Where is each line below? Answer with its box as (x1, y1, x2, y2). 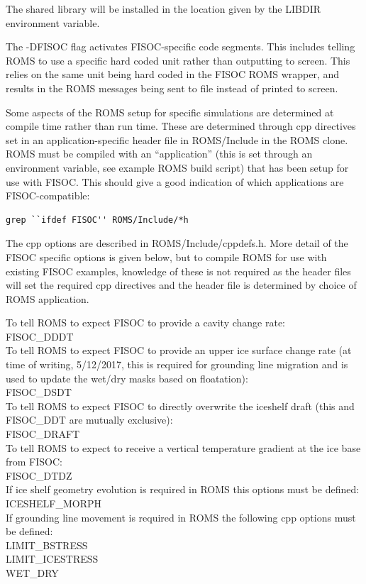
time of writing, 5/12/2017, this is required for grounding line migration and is (6, 357, 348, 372)
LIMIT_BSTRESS (6, 537, 88, 552)
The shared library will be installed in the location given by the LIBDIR (6, 1, 321, 16)
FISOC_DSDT (6, 385, 72, 400)
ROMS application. (6, 291, 89, 306)
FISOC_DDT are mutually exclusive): (6, 412, 173, 427)
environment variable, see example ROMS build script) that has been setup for (6, 160, 349, 175)
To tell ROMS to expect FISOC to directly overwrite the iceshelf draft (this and (6, 398, 355, 413)
